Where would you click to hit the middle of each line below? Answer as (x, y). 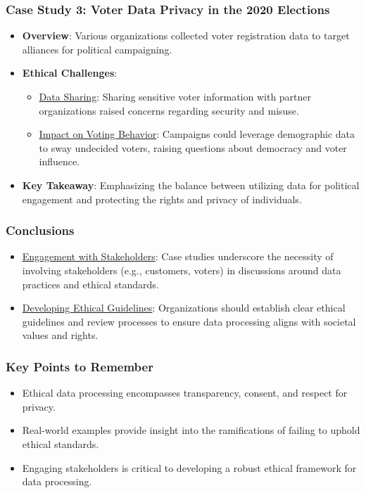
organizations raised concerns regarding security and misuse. (169, 110)
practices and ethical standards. (90, 284)
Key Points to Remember (80, 366)
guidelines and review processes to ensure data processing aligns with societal (189, 321)
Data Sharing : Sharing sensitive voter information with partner (175, 96)
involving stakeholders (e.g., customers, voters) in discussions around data (182, 270)
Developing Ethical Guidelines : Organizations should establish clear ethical (184, 308)
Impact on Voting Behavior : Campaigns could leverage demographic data (197, 134)
